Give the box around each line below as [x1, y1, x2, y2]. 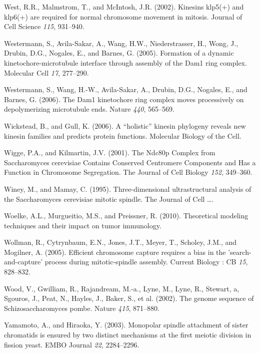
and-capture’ [4, 256, 43, 267]
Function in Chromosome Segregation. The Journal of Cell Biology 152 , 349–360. [4, 167, 252, 177]
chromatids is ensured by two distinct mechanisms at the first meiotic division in [4, 329, 251, 340]
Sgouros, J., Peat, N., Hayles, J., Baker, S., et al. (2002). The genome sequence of [4, 293, 254, 303]
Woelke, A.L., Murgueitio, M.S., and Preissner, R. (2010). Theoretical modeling [4, 210, 248, 221]
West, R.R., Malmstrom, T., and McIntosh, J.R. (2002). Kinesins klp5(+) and [4, 2, 244, 12]
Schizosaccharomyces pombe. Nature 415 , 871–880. [4, 302, 160, 313]
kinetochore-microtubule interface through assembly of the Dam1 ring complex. [4, 57, 247, 68]
